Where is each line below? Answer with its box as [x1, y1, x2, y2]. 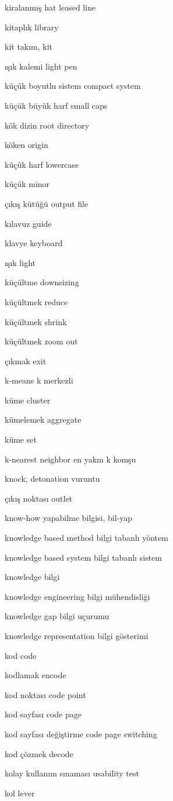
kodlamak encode [5, 669, 66, 681]
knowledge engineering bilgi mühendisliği [5, 590, 150, 602]
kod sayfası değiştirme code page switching [5, 727, 157, 740]
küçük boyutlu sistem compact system [5, 80, 141, 92]
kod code [5, 649, 37, 661]
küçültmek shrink [5, 315, 67, 327]
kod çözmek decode [5, 747, 73, 759]
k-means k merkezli [5, 374, 73, 386]
